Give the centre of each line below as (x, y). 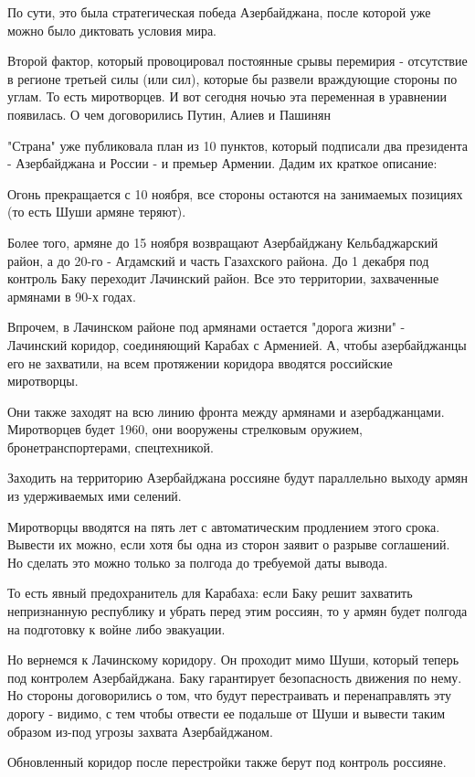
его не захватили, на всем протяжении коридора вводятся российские (200, 362)
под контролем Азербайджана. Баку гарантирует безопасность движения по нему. (235, 677)
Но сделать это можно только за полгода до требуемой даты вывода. (198, 562)
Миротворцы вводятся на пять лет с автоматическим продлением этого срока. (224, 526)
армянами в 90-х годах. (72, 296)
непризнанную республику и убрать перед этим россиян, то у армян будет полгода (237, 611)
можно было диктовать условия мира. (112, 30)
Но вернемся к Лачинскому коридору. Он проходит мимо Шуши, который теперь (233, 660)
